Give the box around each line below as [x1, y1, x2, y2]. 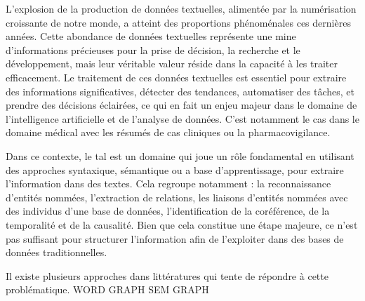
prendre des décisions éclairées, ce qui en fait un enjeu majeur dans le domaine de [6, 98, 357, 112]
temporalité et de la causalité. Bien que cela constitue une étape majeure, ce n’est [6, 217, 358, 232]
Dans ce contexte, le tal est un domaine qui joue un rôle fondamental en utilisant [6, 148, 354, 163]
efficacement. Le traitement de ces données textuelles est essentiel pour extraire [6, 69, 347, 84]
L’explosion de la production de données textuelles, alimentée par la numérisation [6, 1, 357, 15]
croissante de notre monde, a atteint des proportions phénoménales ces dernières [6, 15, 351, 29]
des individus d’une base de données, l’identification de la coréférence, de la [6, 203, 330, 218]
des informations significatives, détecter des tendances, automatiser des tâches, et [6, 83, 354, 98]
